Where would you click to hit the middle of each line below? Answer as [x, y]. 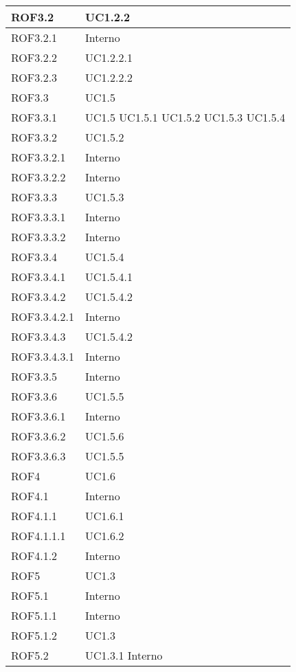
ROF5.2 [30, 655]
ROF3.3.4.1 [38, 277]
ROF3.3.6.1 [38, 416]
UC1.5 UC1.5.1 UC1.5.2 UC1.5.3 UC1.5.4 [185, 117]
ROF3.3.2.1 [38, 157]
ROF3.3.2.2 [38, 177]
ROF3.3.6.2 [38, 436]
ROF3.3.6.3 [38, 456]
